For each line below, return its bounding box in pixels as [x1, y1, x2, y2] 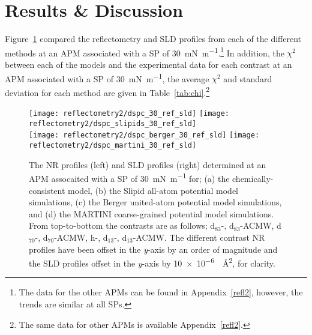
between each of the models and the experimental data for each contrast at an [5, 58, 292, 70]
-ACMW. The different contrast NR [133, 231, 265, 243]
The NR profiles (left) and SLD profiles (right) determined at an [29, 158, 266, 171]
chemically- [232, 172, 274, 184]
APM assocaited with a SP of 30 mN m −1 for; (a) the [29, 171, 230, 184]
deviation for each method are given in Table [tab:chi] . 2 [5, 84, 210, 98]
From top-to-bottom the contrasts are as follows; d [29, 219, 215, 232]
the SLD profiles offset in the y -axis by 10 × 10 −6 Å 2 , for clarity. [29, 255, 275, 269]
